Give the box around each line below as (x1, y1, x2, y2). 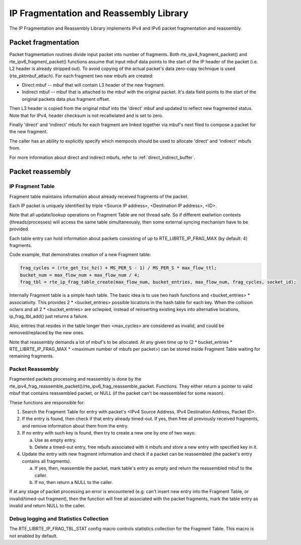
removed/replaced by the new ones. (9, 330, 85, 336)
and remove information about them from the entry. (22, 422, 129, 429)
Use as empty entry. (34, 437, 77, 443)
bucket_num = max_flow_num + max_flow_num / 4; (20, 272, 140, 278)
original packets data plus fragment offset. (22, 96, 110, 102)
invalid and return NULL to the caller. (9, 503, 86, 509)
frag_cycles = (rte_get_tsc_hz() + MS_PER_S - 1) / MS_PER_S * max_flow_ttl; (20, 265, 217, 271)
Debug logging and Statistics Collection (9, 515, 109, 522)
